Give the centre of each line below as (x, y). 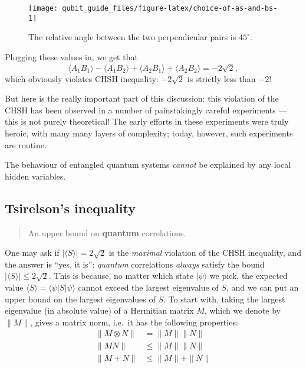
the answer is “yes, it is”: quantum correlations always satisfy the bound (135, 264)
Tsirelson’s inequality (70, 208)
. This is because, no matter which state (121, 276)
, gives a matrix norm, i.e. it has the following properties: (134, 322)
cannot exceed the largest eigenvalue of (148, 287)
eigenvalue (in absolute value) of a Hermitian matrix (99, 310)
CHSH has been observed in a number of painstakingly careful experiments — (146, 110)
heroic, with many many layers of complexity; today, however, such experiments (149, 133)
